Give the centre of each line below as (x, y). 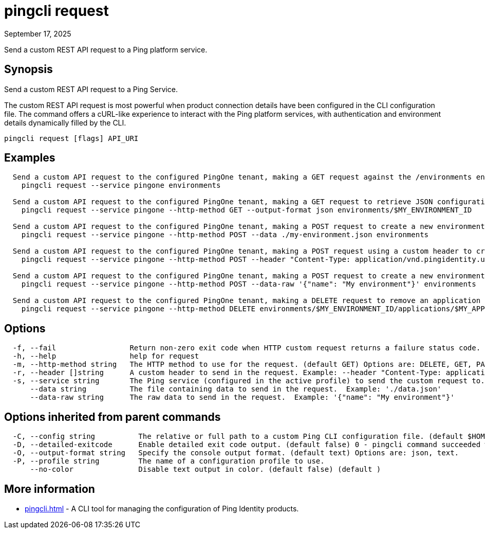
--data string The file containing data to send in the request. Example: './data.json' (236, 389)
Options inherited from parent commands (113, 417)
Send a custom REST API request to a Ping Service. (91, 89)
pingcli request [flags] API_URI (71, 138)
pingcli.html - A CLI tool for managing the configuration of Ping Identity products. (162, 508)
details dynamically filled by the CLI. (65, 122)
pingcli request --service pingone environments (121, 185)
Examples (30, 158)
